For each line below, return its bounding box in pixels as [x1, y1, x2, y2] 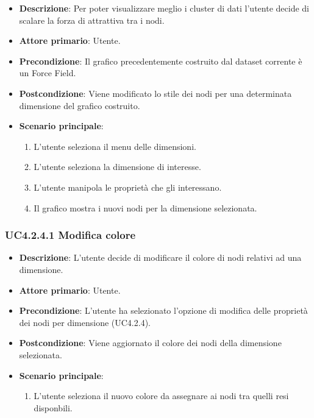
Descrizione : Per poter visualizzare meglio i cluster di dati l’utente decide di [19, 2, 309, 14]
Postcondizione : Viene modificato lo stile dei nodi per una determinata [19, 87, 292, 99]
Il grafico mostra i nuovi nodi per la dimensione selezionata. [34, 201, 257, 214]
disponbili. [34, 401, 73, 414]
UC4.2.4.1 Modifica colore [5, 227, 136, 243]
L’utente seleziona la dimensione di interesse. [34, 160, 201, 173]
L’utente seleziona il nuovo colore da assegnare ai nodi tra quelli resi [34, 389, 289, 402]
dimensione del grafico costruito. [19, 99, 140, 112]
